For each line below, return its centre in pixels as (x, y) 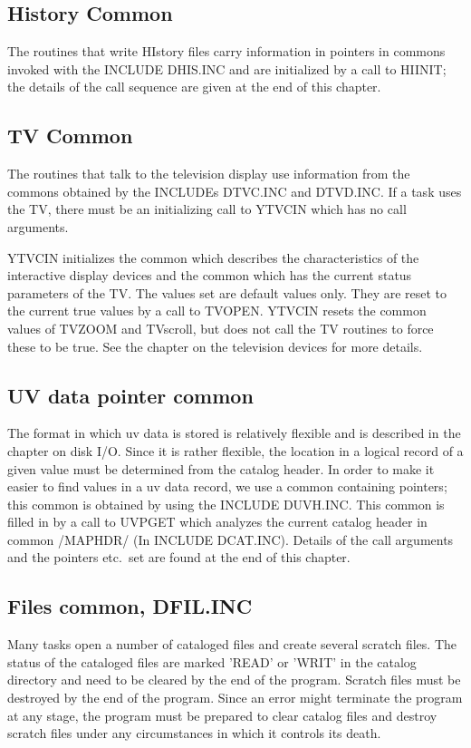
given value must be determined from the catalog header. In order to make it (221, 468)
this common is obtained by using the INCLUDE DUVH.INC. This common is (226, 504)
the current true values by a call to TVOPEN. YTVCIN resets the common (217, 311)
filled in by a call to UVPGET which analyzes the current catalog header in (217, 522)
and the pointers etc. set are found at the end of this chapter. (179, 557)
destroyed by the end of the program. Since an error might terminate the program (235, 698)
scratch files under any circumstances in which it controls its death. (194, 733)
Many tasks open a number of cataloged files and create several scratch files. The (232, 644)
